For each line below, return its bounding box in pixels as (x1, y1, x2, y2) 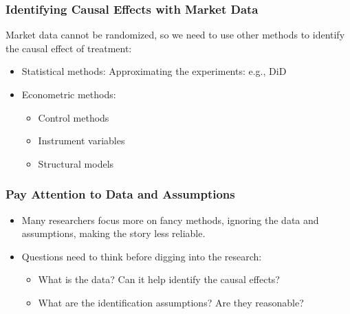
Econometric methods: (21, 87, 116, 101)
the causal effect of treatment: (6, 41, 132, 55)
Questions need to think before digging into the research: (21, 249, 262, 263)
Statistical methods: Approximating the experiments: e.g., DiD (21, 64, 287, 78)
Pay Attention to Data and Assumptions (6, 186, 235, 203)
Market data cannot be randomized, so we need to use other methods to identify (6, 27, 345, 42)
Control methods (38, 110, 109, 124)
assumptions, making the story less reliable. (21, 226, 206, 240)
